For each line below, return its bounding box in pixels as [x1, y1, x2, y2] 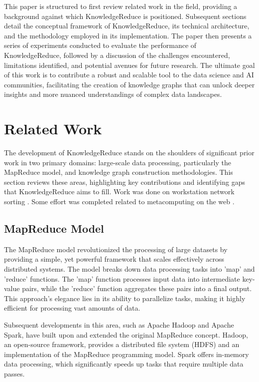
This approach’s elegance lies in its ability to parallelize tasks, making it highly [4, 293, 246, 303]
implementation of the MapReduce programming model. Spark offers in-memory [4, 349, 249, 359]
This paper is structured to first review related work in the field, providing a [4, 1, 238, 11]
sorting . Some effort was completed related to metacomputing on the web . [4, 196, 235, 207]
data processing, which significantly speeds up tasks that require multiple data [4, 359, 244, 369]
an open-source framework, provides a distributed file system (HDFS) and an [4, 339, 240, 350]
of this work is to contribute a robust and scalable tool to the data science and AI [4, 69, 254, 80]
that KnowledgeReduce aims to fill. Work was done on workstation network [4, 186, 235, 197]
